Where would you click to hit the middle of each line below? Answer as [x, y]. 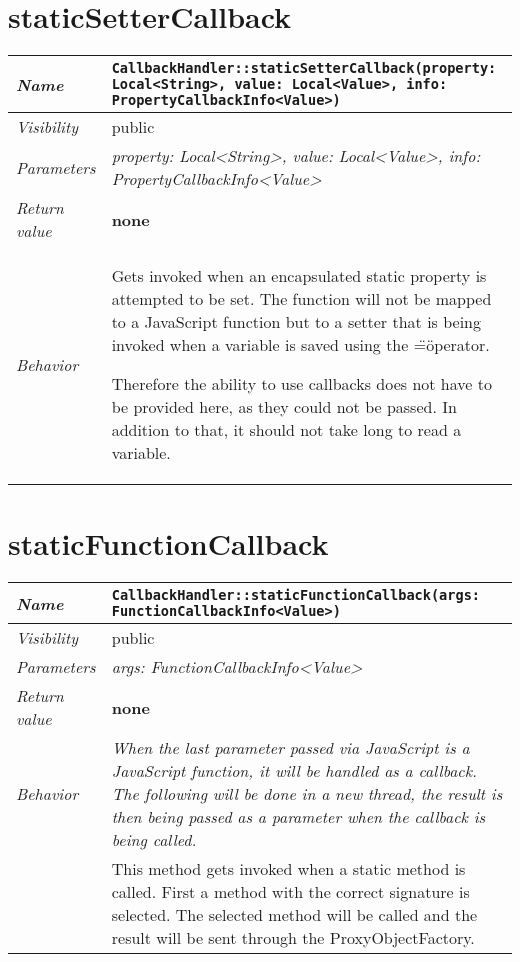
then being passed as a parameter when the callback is [298, 817]
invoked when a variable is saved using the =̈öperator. [300, 345]
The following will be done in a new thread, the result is [307, 794]
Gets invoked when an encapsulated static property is [299, 276]
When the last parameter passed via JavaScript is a [290, 748]
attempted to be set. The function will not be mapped [301, 299]
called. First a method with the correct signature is [290, 892]
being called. [154, 840]
